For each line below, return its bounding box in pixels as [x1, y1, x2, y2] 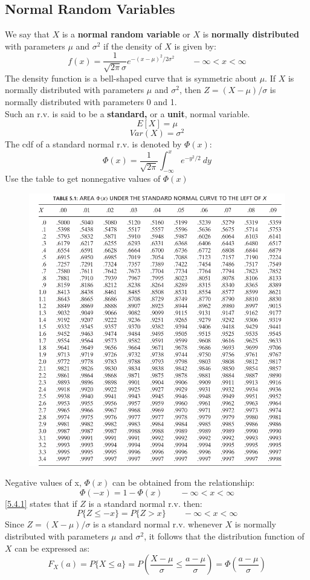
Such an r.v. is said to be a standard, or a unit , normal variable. [5, 107, 250, 120]
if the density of [103, 39, 162, 52]
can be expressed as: [15, 541, 90, 554]
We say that [5, 28, 50, 40]
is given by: [174, 39, 216, 52]
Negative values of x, [5, 476, 82, 489]
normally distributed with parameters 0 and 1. [5, 95, 177, 108]
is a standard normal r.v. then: [88, 497, 202, 509]
